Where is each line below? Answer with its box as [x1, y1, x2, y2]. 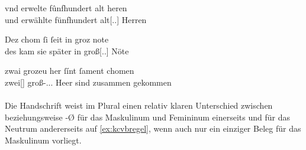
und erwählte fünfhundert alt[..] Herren [5, 13, 147, 25]
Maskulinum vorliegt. [5, 133, 82, 146]
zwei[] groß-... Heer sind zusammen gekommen [5, 76, 172, 88]
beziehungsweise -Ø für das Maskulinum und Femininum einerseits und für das [5, 110, 290, 123]
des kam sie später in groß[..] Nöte [5, 44, 129, 57]
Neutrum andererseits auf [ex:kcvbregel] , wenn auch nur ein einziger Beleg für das [5, 122, 301, 135]
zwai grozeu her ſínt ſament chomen [5, 64, 134, 77]
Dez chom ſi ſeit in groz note [5, 33, 109, 45]
